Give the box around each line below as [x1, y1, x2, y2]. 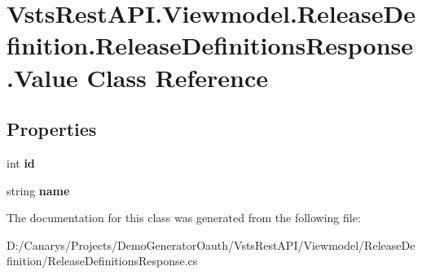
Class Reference [86, 60, 269, 94]
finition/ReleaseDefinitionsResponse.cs [7, 252, 198, 269]
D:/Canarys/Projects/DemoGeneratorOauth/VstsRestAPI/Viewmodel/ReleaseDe [7, 236, 415, 253]
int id [7, 154, 35, 171]
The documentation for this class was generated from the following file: [7, 209, 361, 226]
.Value [7, 60, 78, 94]
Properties [7, 116, 97, 142]
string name [7, 181, 70, 199]
